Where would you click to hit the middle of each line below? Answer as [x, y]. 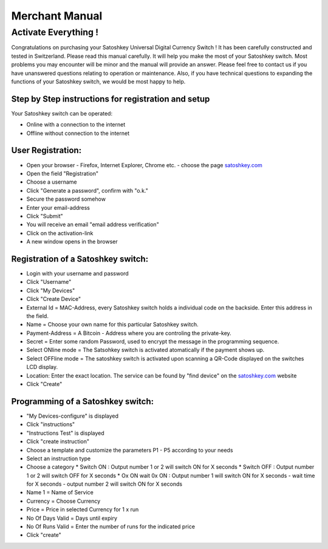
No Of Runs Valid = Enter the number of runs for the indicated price [111, 527]
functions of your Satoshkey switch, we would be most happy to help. [98, 81]
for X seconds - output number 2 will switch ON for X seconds [104, 484]
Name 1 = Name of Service [60, 492]
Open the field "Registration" [62, 173]
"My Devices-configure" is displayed [72, 416]
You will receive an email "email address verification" [93, 224]
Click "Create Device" [54, 299]
